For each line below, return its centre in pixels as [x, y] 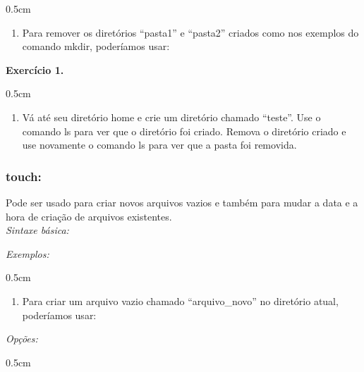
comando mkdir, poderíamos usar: [96, 46]
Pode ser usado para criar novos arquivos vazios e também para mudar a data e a [182, 202]
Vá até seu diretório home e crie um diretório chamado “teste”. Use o [171, 117]
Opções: [22, 339]
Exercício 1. [35, 69]
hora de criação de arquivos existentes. [89, 216]
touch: [24, 176]
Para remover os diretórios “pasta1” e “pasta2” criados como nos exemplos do [190, 32]
